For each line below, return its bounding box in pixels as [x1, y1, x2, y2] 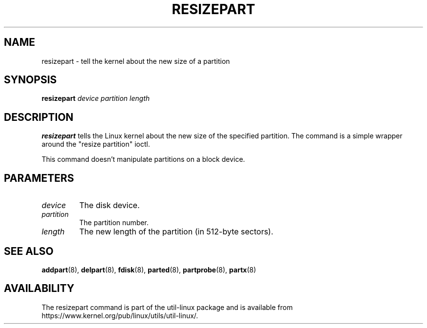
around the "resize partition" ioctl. [41, 140, 150, 149]
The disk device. [79, 200, 140, 211]
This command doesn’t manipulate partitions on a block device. [41, 155, 245, 164]
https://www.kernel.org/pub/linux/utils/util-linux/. [41, 311, 198, 320]
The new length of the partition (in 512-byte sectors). [79, 227, 273, 237]
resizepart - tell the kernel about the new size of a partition [41, 57, 230, 65]
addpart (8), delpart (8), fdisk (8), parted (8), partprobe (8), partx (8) [41, 265, 256, 274]
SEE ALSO [4, 245, 54, 257]
